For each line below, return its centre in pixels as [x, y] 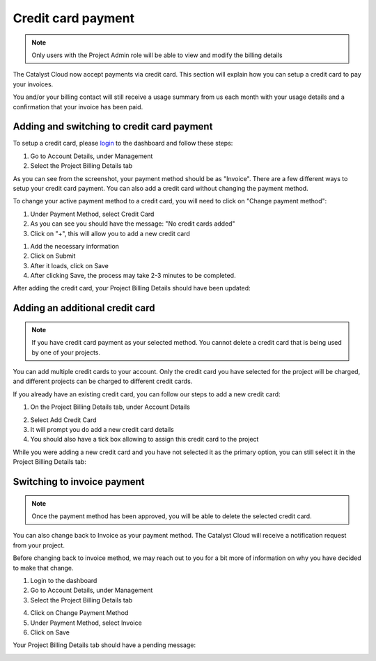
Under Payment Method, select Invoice [86, 623]
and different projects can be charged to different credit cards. [103, 381]
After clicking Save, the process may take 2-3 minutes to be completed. [133, 276]
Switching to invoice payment [79, 482]
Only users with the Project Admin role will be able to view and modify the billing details [157, 55]
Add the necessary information [75, 246]
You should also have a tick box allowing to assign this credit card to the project [144, 440]
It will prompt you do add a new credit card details [102, 430]
